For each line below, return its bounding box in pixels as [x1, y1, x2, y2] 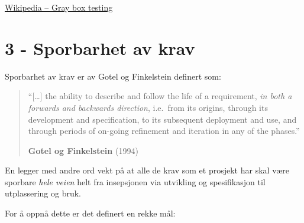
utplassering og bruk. [5, 187, 81, 199]
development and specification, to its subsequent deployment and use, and [28, 113, 297, 125]
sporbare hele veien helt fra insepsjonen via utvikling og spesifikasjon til [5, 175, 266, 188]
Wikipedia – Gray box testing [5, 1, 113, 13]
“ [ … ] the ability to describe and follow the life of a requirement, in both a [28, 90, 292, 102]
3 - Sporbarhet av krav [5, 35, 195, 60]
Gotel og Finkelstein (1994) [28, 144, 138, 156]
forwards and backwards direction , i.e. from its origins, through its [28, 101, 268, 113]
